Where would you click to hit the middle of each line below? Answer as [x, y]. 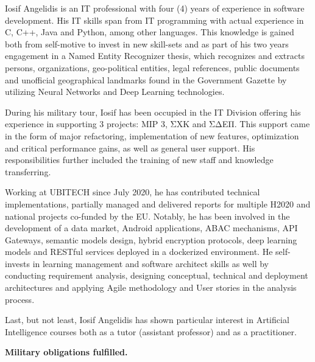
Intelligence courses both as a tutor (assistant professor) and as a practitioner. [151, 331]
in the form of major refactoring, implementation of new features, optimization [152, 135]
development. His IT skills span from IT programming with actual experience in [154, 20]
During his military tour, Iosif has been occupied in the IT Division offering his [153, 112]
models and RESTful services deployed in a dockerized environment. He [139, 252]
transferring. [28, 171]
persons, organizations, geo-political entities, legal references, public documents [152, 67]
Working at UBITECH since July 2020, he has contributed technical [133, 192]
